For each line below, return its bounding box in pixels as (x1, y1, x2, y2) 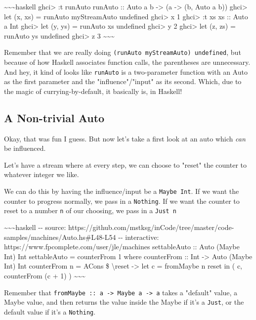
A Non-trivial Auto (4, 110, 105, 125)
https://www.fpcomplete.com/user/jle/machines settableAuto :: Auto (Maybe (4, 241, 240, 252)
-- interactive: (118, 231, 159, 242)
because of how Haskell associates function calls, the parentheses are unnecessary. (4, 57, 251, 67)
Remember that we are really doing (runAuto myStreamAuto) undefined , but (4, 47, 241, 57)
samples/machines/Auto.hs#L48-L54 (4, 231, 116, 242)
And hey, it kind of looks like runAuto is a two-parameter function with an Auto (4, 66, 248, 77)
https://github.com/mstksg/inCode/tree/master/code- (68, 222, 234, 232)
